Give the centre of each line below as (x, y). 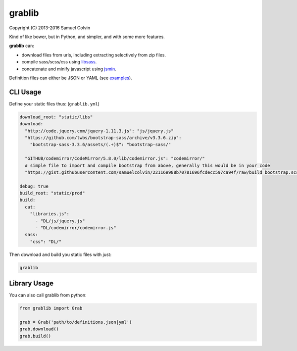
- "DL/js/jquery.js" (60, 221)
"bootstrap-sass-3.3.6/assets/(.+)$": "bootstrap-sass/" (100, 145)
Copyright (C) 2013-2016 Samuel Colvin (50, 28)
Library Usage (31, 283)
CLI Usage (25, 92)
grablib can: (22, 46)
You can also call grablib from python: (48, 295)
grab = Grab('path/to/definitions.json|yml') (76, 322)
